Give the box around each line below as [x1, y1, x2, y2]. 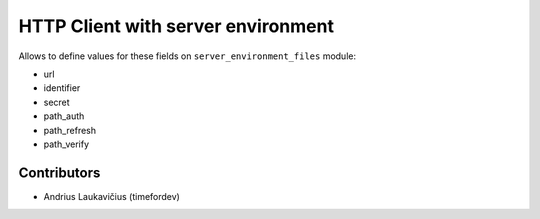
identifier [43, 82, 81, 94]
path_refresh [43, 124, 97, 136]
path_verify [43, 138, 90, 150]
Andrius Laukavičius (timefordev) [43, 190, 180, 202]
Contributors [18, 164, 101, 181]
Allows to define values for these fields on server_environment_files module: [18, 50, 357, 62]
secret [43, 96, 70, 108]
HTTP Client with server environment [18, 15, 335, 37]
